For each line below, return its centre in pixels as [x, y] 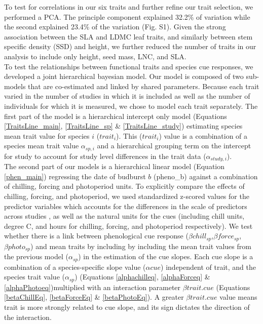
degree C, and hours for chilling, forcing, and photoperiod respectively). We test [128, 226]
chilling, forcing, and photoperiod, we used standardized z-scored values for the [127, 196]
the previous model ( [36, 256]
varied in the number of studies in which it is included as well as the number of [127, 96]
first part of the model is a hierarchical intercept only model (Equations [116, 116]
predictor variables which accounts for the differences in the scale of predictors [126, 206]
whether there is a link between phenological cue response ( [96, 236]
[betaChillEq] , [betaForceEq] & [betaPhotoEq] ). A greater [94, 297]
